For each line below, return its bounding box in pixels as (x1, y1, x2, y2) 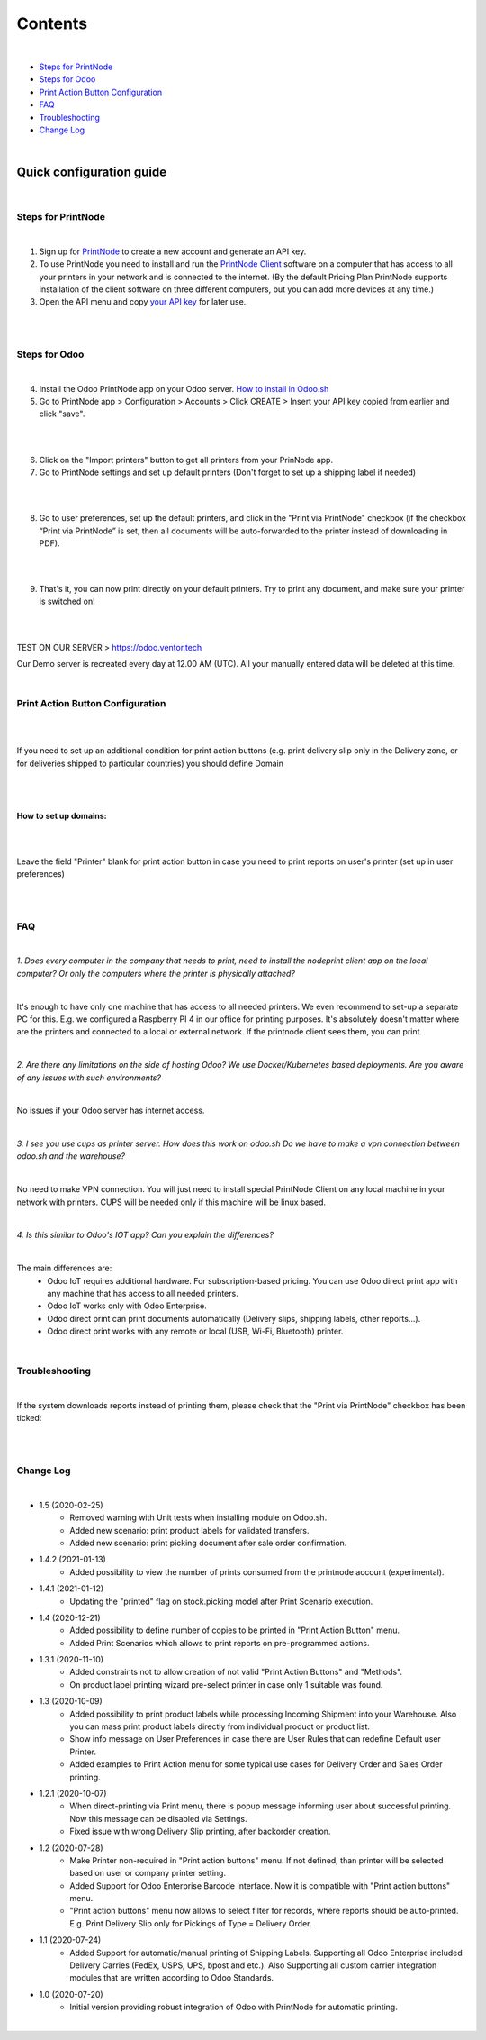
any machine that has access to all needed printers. (47, 1288, 238, 1298)
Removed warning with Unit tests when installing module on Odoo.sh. (69, 1512, 328, 1523)
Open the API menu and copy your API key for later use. (39, 296, 247, 307)
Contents (16, 14, 88, 33)
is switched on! (39, 596, 96, 607)
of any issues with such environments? (16, 1072, 162, 1083)
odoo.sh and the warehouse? (16, 1151, 126, 1161)
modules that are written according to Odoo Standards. (69, 1972, 274, 1983)
